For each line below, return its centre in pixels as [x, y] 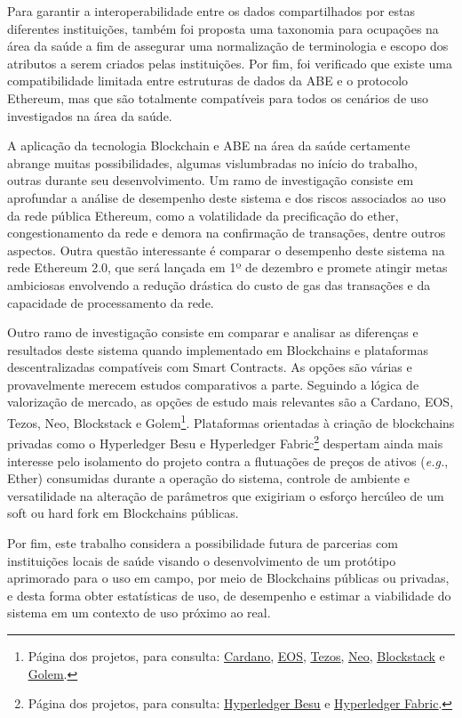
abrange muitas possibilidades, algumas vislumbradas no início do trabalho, [212, 162]
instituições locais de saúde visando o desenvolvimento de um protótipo [202, 560]
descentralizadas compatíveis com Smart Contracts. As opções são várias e [210, 367]
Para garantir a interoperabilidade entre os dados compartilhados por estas [211, 11]
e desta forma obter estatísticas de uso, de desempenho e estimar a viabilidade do [229, 595]
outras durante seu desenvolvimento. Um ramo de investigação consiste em [211, 180]
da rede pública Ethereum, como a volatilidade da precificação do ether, [203, 215]
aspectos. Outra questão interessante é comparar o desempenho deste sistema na [226, 250]
